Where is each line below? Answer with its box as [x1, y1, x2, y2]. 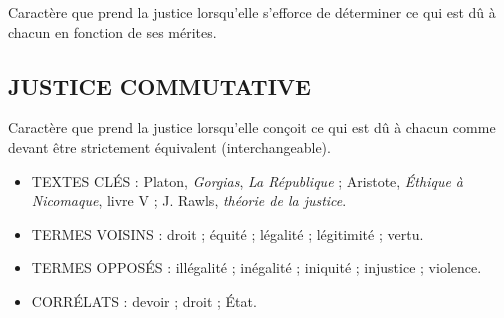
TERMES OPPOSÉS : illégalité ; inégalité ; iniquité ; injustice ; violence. [31, 257, 482, 278]
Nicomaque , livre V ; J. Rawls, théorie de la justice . [31, 190, 347, 211]
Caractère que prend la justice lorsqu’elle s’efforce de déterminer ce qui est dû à [8, 2, 496, 22]
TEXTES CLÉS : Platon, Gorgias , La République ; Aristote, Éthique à [31, 170, 464, 191]
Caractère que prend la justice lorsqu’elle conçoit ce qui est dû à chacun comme [8, 117, 496, 138]
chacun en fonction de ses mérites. [8, 21, 217, 42]
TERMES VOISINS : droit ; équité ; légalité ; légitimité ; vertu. [31, 223, 424, 244]
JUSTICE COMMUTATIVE [8, 70, 311, 101]
